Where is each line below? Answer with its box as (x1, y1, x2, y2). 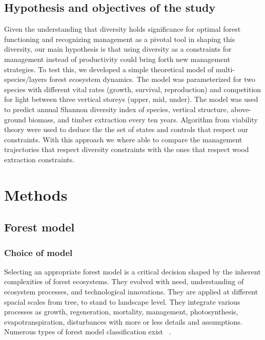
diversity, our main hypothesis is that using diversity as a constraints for (4, 44, 232, 54)
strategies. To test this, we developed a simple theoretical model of (4, 63, 214, 74)
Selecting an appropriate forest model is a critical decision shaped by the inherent (4, 266, 261, 277)
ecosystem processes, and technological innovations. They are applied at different (4, 286, 258, 297)
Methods (4, 184, 68, 205)
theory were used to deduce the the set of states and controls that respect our (4, 124, 249, 135)
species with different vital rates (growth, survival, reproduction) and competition (4, 83, 261, 94)
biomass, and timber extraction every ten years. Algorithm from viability (28, 114, 258, 124)
